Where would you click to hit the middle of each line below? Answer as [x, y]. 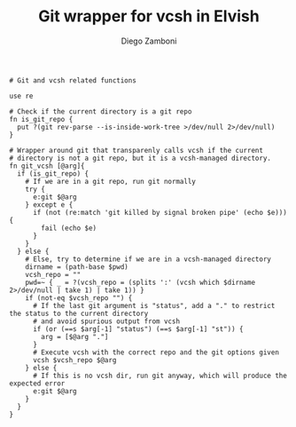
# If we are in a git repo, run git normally [111, 181]
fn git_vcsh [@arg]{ [47, 166]
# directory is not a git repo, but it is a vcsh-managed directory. [140, 158]
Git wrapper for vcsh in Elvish [149, 16]
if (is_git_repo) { [53, 174]
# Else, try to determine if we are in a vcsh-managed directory [148, 259]
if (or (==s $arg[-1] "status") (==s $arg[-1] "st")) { [138, 329]
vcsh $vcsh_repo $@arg [74, 360]
